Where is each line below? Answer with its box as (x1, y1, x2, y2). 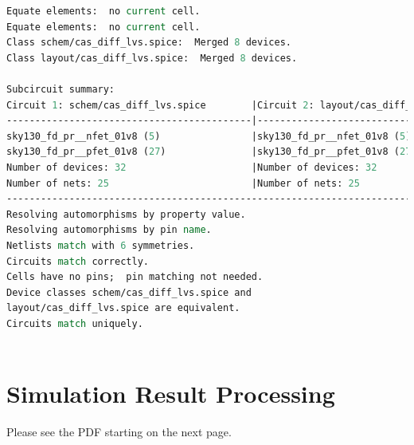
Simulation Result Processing (6, 377, 335, 410)
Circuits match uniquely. (6, 317, 143, 329)
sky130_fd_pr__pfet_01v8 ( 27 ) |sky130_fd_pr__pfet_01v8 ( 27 (6, 146, 412, 158)
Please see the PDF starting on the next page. (6, 423, 232, 440)
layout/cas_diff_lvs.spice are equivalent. (6, 302, 240, 314)
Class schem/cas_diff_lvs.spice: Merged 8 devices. (6, 37, 291, 49)
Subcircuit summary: (6, 83, 115, 95)
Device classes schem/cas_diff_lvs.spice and (6, 286, 252, 298)
